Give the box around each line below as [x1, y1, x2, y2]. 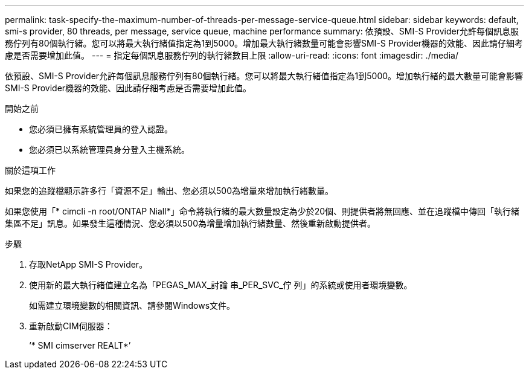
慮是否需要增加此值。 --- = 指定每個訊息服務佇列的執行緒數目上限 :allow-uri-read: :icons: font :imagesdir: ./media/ [5, 50, 458, 60]
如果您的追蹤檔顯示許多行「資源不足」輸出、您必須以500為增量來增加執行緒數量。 [5, 185, 333, 196]
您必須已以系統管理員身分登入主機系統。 [29, 144, 190, 155]
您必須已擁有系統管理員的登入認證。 [29, 124, 173, 134]
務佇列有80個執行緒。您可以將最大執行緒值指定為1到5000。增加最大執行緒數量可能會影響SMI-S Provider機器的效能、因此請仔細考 [5, 38, 524, 48]
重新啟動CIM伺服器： [29, 321, 113, 331]
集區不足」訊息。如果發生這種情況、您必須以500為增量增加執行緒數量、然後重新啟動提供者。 [5, 218, 376, 228]
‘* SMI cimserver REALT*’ [29, 340, 131, 350]
